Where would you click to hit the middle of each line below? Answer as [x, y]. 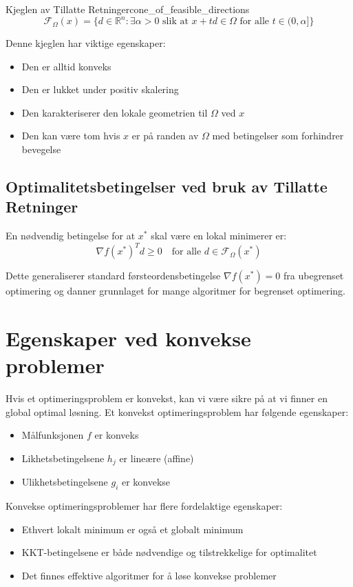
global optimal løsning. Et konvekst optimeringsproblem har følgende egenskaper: [177, 411]
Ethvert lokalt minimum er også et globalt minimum [132, 529]
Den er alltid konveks [66, 66]
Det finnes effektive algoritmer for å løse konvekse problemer [149, 576]
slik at [175, 22]
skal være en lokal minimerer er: [219, 236]
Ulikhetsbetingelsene [65, 482]
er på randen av [165, 136]
